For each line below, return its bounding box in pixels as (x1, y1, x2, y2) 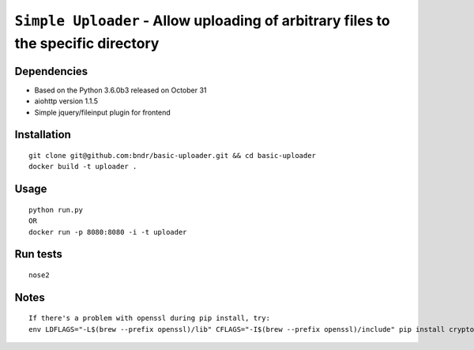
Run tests (14, 247, 62, 261)
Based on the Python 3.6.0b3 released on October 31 (34, 85, 207, 95)
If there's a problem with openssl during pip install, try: (28, 314, 270, 323)
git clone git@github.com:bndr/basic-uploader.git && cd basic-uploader (28, 151, 316, 160)
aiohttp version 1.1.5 (34, 96, 99, 106)
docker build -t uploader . (28, 162, 137, 171)
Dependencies (14, 64, 88, 78)
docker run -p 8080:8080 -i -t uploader (28, 228, 187, 236)
